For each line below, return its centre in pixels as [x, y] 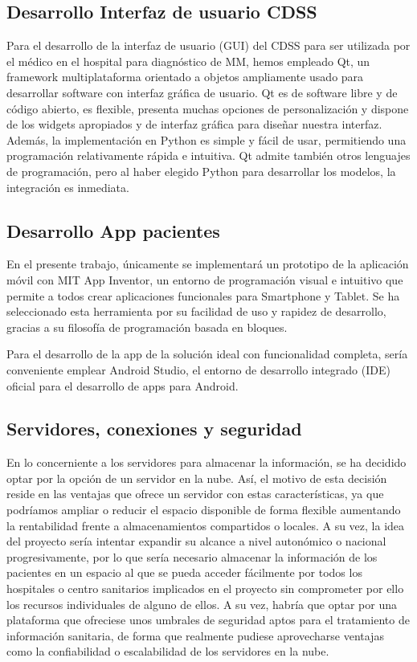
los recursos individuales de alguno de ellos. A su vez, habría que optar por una [202, 604]
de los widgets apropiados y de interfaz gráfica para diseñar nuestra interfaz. [194, 124]
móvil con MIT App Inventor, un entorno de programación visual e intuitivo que [205, 279]
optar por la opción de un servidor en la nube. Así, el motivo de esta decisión [197, 478]
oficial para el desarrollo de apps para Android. [123, 385]
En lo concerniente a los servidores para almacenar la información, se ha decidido [206, 462]
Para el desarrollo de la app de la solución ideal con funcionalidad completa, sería [207, 354]
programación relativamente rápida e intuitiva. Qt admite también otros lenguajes [208, 155]
